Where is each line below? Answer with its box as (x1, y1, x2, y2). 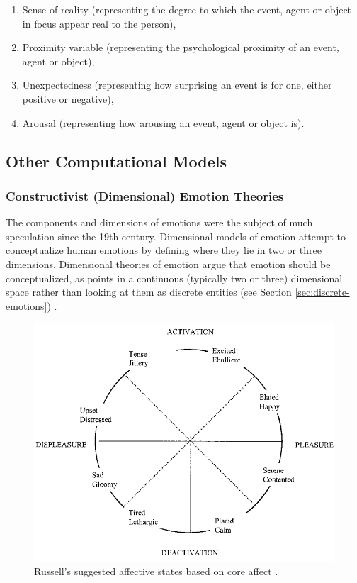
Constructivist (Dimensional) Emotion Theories (6, 187, 284, 204)
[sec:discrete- (295, 284, 350, 299)
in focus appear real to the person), (22, 16, 176, 30)
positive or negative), (22, 91, 114, 106)
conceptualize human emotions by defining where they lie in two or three (6, 243, 322, 257)
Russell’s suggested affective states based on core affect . (34, 564, 278, 579)
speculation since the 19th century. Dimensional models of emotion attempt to (6, 228, 346, 243)
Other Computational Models (6, 150, 227, 172)
